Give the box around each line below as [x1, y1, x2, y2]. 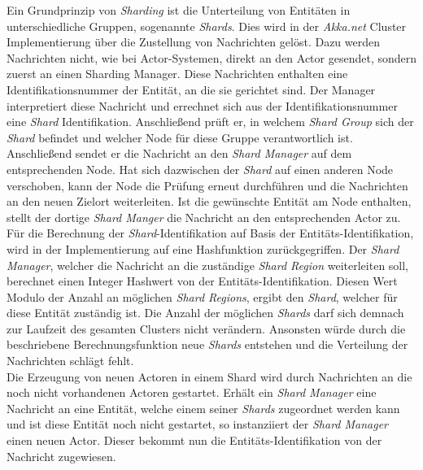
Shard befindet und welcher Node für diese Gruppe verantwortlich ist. [7, 128, 353, 146]
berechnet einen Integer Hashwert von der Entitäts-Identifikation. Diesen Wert [7, 272, 398, 289]
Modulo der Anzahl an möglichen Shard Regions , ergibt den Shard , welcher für [7, 288, 398, 305]
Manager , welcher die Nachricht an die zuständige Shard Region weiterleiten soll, [7, 256, 409, 273]
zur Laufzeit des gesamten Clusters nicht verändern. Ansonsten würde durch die [7, 320, 406, 337]
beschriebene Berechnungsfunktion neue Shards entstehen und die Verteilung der [7, 336, 408, 353]
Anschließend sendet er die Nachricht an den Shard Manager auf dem [7, 145, 352, 162]
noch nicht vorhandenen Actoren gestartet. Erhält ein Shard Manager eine [7, 384, 377, 401]
